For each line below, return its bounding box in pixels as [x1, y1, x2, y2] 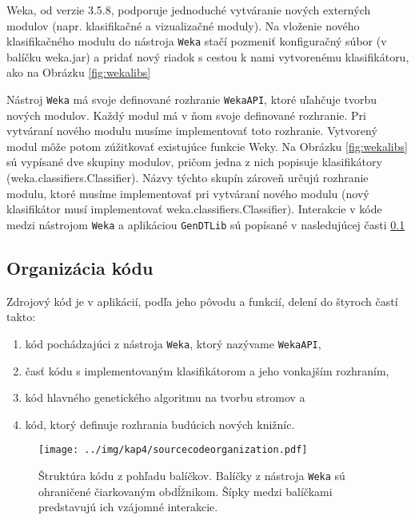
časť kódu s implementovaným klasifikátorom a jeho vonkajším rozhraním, [25, 362, 389, 379]
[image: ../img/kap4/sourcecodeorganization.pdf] [38, 444, 308, 456]
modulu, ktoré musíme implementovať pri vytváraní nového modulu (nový [6, 185, 369, 201]
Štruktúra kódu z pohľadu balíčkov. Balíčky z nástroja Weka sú [38, 466, 345, 483]
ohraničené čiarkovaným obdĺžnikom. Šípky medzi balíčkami [38, 482, 333, 499]
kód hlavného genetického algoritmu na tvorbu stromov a [25, 389, 305, 406]
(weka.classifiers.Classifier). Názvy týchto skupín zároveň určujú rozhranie [6, 169, 369, 186]
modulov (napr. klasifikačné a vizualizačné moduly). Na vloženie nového [6, 17, 360, 34]
